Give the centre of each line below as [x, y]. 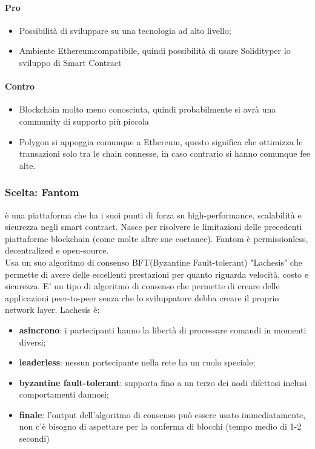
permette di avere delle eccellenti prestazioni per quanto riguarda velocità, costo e [157, 274]
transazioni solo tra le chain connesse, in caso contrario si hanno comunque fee [164, 153]
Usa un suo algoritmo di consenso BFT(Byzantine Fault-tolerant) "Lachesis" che [154, 262]
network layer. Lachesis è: [52, 310]
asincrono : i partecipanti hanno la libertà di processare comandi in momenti [163, 329]
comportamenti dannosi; [64, 394]
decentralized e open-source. [57, 250]
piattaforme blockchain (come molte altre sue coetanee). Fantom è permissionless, [157, 238]
